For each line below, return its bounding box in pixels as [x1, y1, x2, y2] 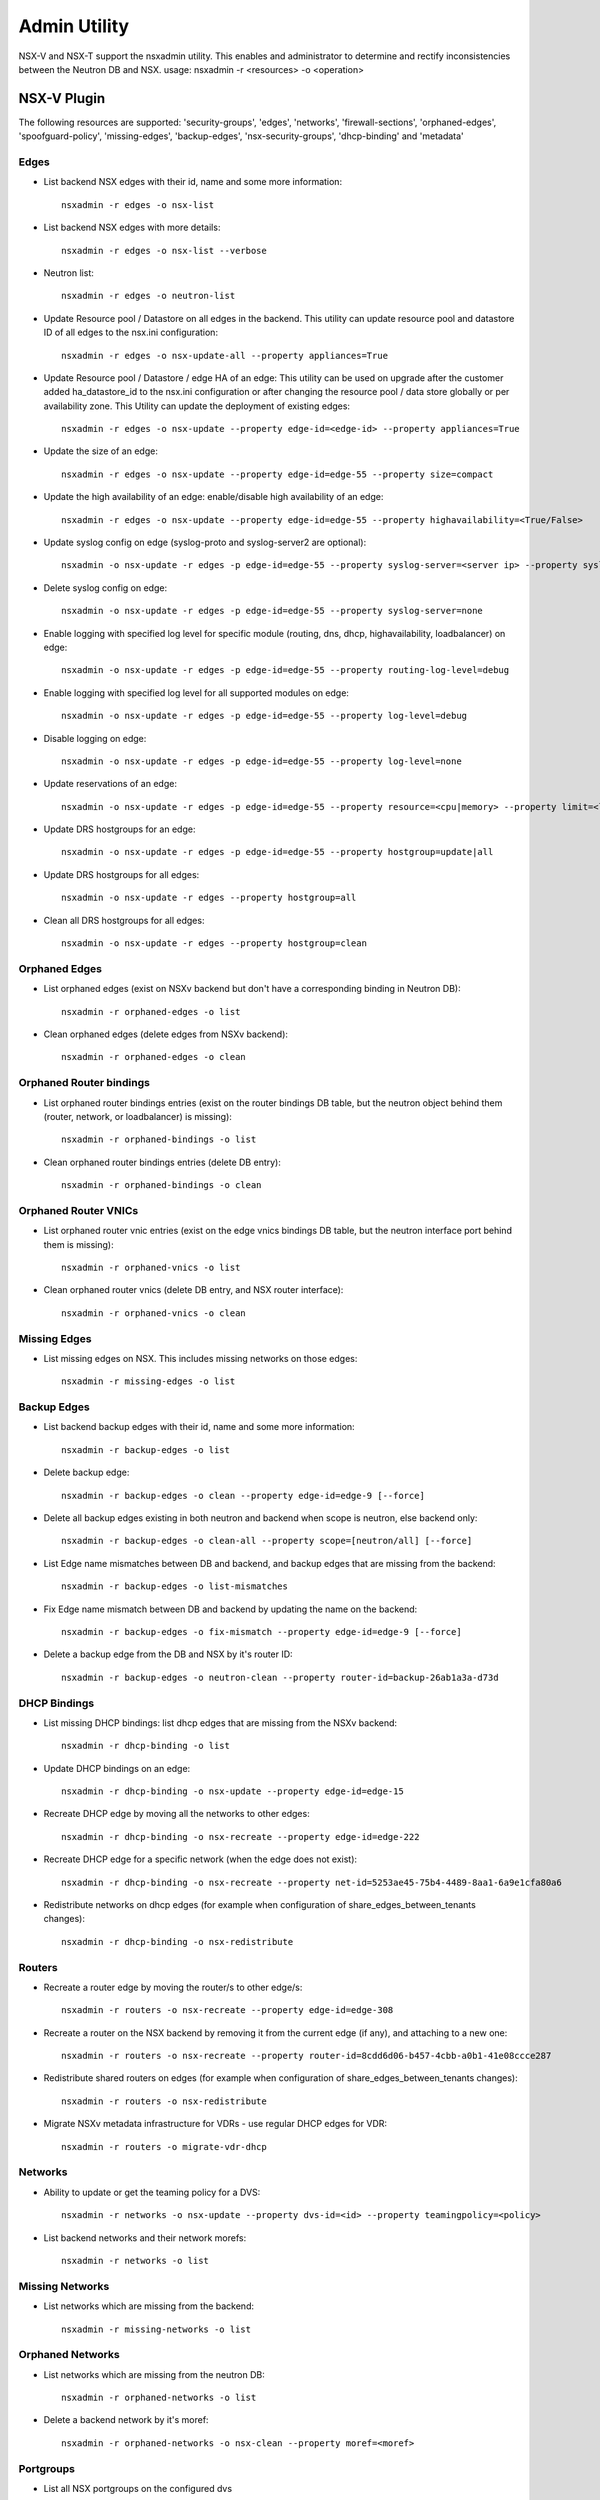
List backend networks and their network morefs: [43, 2231, 247, 2244]
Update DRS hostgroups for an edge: [43, 823, 196, 835]
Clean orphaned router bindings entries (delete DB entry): [43, 1156, 282, 1168]
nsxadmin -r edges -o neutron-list [61, 290, 236, 302]
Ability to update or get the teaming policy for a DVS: [43, 2186, 261, 2198]
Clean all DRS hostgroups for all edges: [43, 914, 205, 926]
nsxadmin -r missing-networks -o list [61, 2323, 252, 2335]
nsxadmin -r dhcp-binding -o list [61, 1740, 230, 1752]
